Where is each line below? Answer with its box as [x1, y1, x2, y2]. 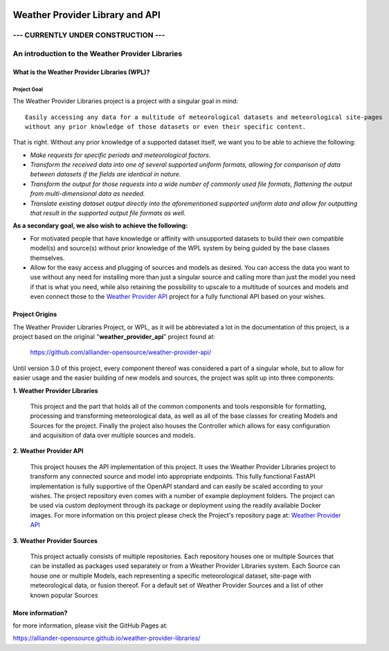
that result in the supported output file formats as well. [30, 209, 186, 217]
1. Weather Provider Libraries [12, 386, 98, 394]
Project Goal [12, 86, 43, 93]
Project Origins [12, 310, 57, 318]
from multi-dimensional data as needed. [30, 190, 145, 198]
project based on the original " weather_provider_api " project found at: [12, 332, 216, 340]
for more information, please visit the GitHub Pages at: [12, 621, 168, 630]
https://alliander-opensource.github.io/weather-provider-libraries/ [12, 634, 201, 643]
